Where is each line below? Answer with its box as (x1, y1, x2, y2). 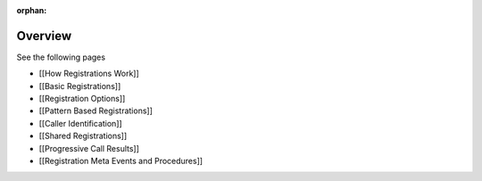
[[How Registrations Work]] (38, 68, 140, 79)
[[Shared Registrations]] (38, 130, 128, 142)
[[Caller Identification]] (38, 118, 122, 128)
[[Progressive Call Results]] (38, 143, 140, 153)
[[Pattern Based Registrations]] (38, 105, 154, 116)
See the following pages (16, 52, 106, 62)
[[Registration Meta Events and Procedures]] (38, 156, 204, 167)
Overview (16, 28, 72, 44)
